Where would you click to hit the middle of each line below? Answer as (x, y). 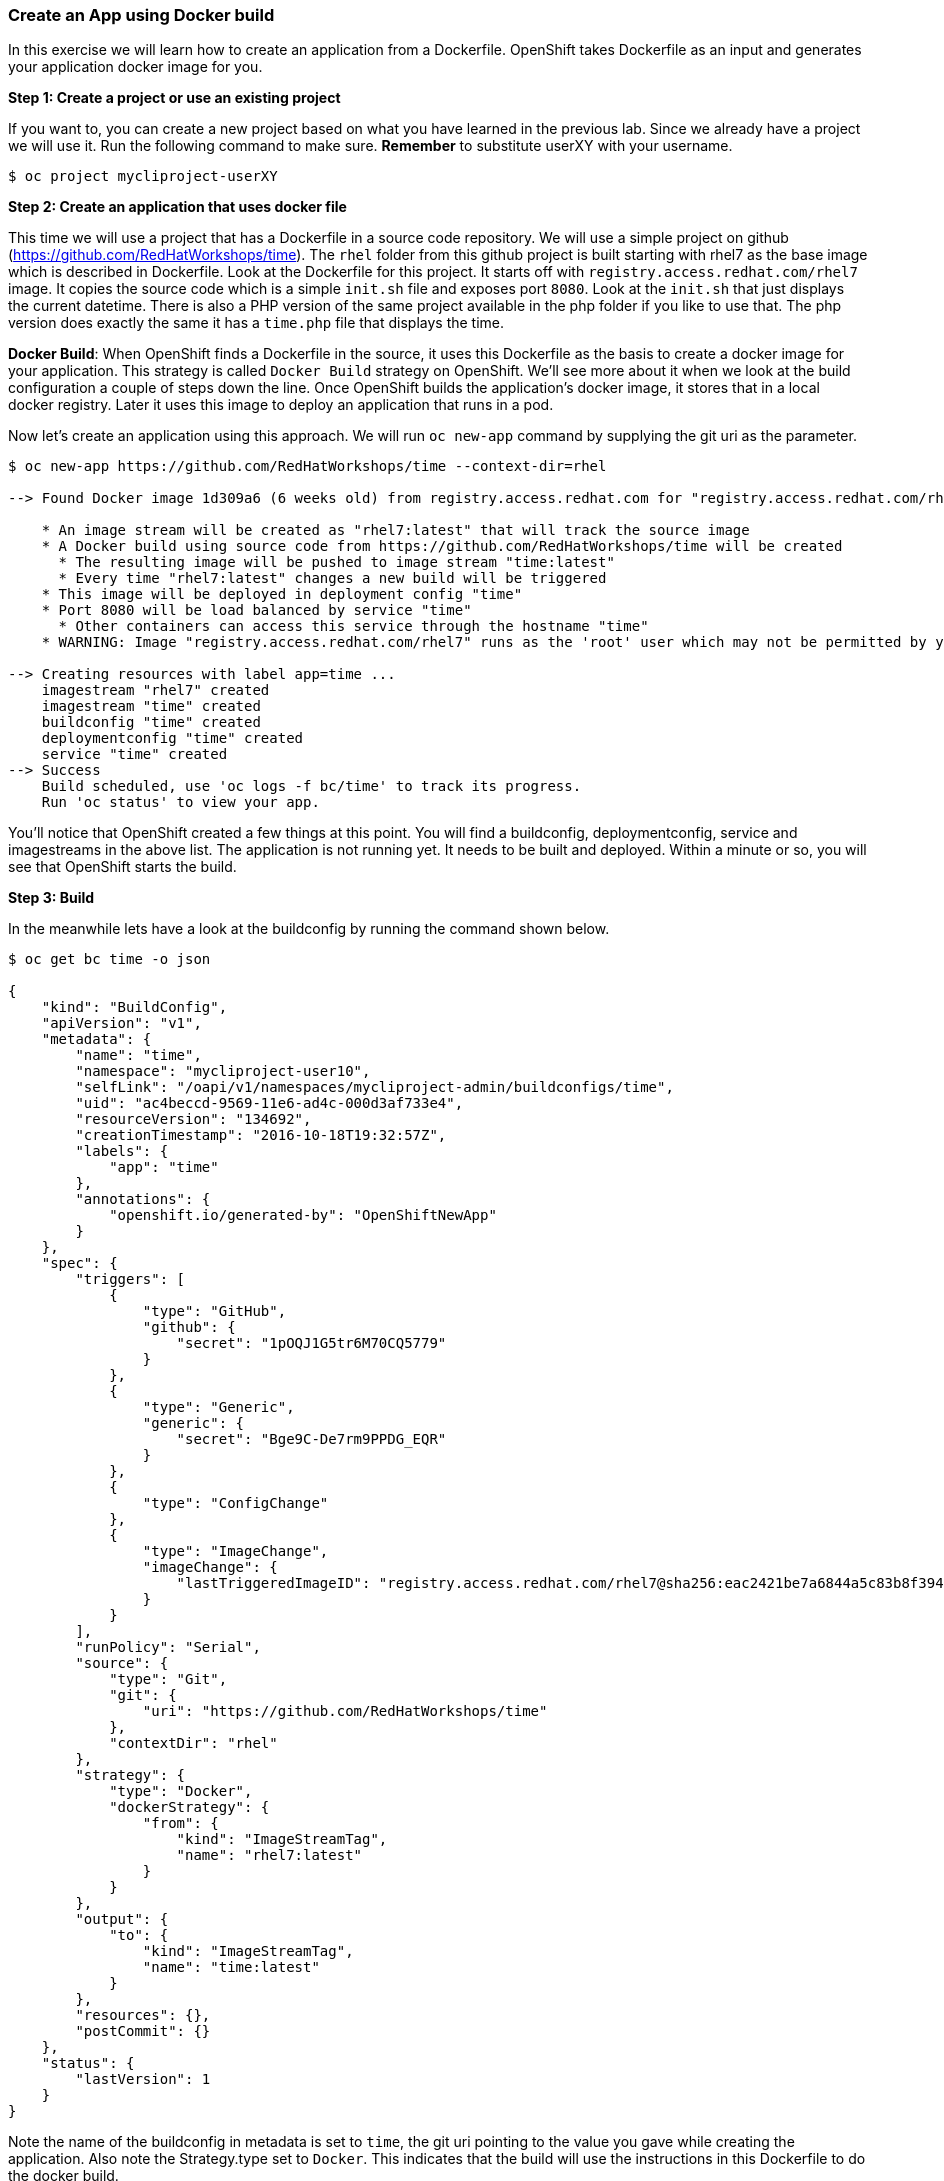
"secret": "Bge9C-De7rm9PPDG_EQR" (311, 1439)
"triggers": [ (130, 1279)
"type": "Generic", (218, 1407)
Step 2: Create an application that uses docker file (177, 207)
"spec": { (79, 1263)
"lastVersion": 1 (143, 2079)
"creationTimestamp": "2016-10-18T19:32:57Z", (261, 1135)
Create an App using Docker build (141, 15)
